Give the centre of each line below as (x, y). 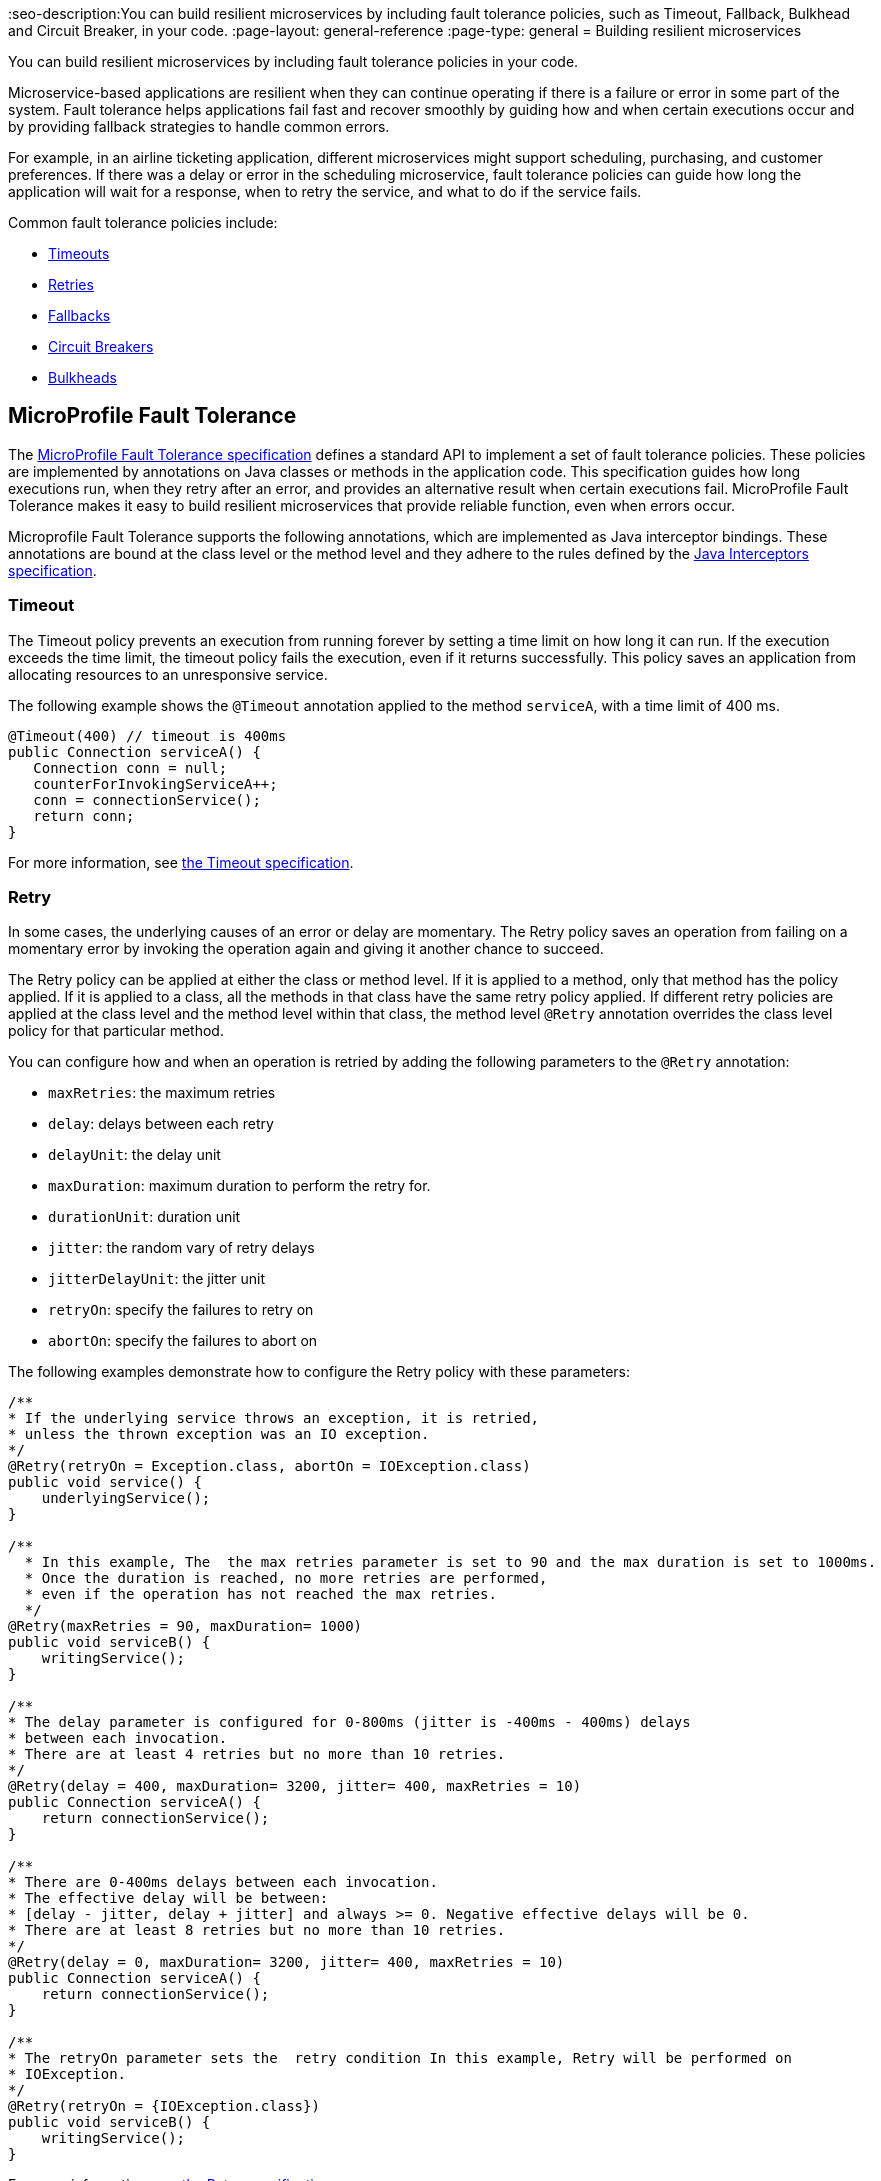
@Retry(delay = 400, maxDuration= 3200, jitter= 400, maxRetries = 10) (295, 1786)
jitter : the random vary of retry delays (181, 1248)
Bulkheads (82, 377)
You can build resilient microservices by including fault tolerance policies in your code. (293, 61)
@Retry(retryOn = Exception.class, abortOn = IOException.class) (269, 1466)
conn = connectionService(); (147, 799)
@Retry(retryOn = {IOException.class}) (164, 2106)
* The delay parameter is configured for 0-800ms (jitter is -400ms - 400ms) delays (349, 1722)
